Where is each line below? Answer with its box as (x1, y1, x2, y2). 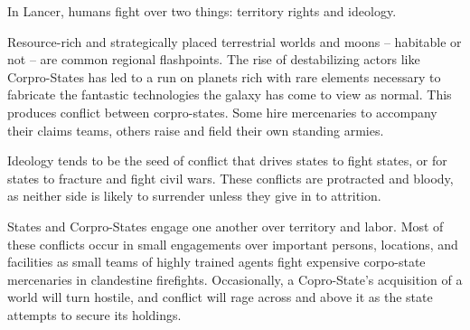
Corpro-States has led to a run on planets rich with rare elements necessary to (7, 67, 441, 86)
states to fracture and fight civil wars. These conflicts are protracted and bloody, (7, 168, 454, 187)
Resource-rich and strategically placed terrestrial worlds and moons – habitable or (7, 32, 462, 51)
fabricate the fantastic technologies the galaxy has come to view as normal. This (7, 85, 452, 104)
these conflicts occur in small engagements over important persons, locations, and (7, 234, 458, 253)
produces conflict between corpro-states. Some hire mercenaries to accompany (7, 102, 437, 121)
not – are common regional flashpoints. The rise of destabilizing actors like (7, 50, 420, 69)
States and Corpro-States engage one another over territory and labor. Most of (7, 216, 444, 235)
